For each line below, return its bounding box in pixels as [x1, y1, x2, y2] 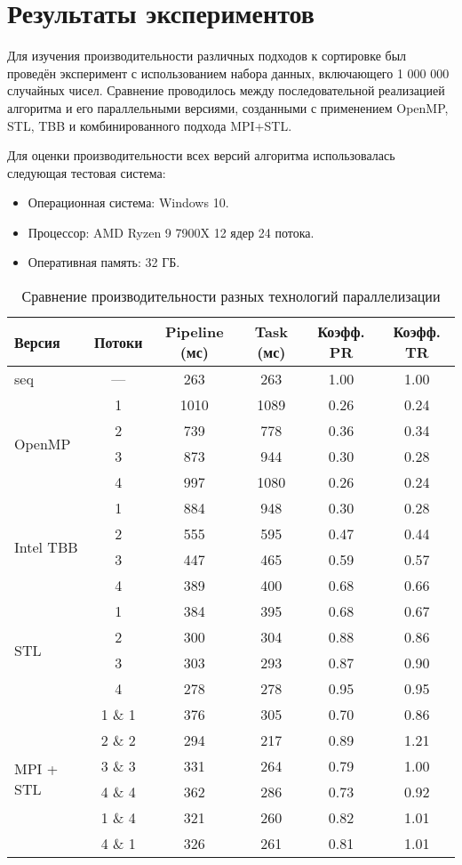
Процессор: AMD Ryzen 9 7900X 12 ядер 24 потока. [28, 222, 315, 241]
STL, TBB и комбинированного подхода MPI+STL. [7, 116, 292, 134]
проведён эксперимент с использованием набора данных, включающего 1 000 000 [7, 63, 450, 82]
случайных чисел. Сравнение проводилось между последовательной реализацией [7, 81, 445, 100]
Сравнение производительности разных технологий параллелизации [21, 286, 441, 307]
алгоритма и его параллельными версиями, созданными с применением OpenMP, [7, 98, 449, 117]
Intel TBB [14, 536, 78, 557]
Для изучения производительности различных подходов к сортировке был [7, 46, 407, 65]
